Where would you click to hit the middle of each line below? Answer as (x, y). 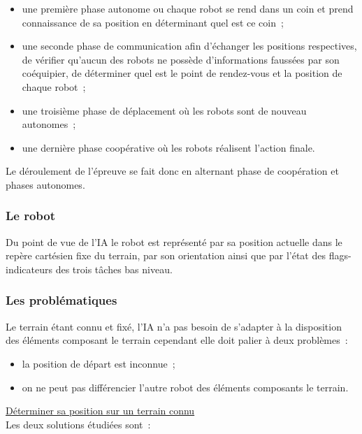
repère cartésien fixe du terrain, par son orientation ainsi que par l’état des (166, 255)
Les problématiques (61, 300)
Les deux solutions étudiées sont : (78, 424)
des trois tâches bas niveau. (114, 269)
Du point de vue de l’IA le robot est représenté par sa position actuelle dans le (174, 241)
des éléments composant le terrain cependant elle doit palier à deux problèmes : (177, 340)
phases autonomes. (45, 184)
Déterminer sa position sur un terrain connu (100, 411)
